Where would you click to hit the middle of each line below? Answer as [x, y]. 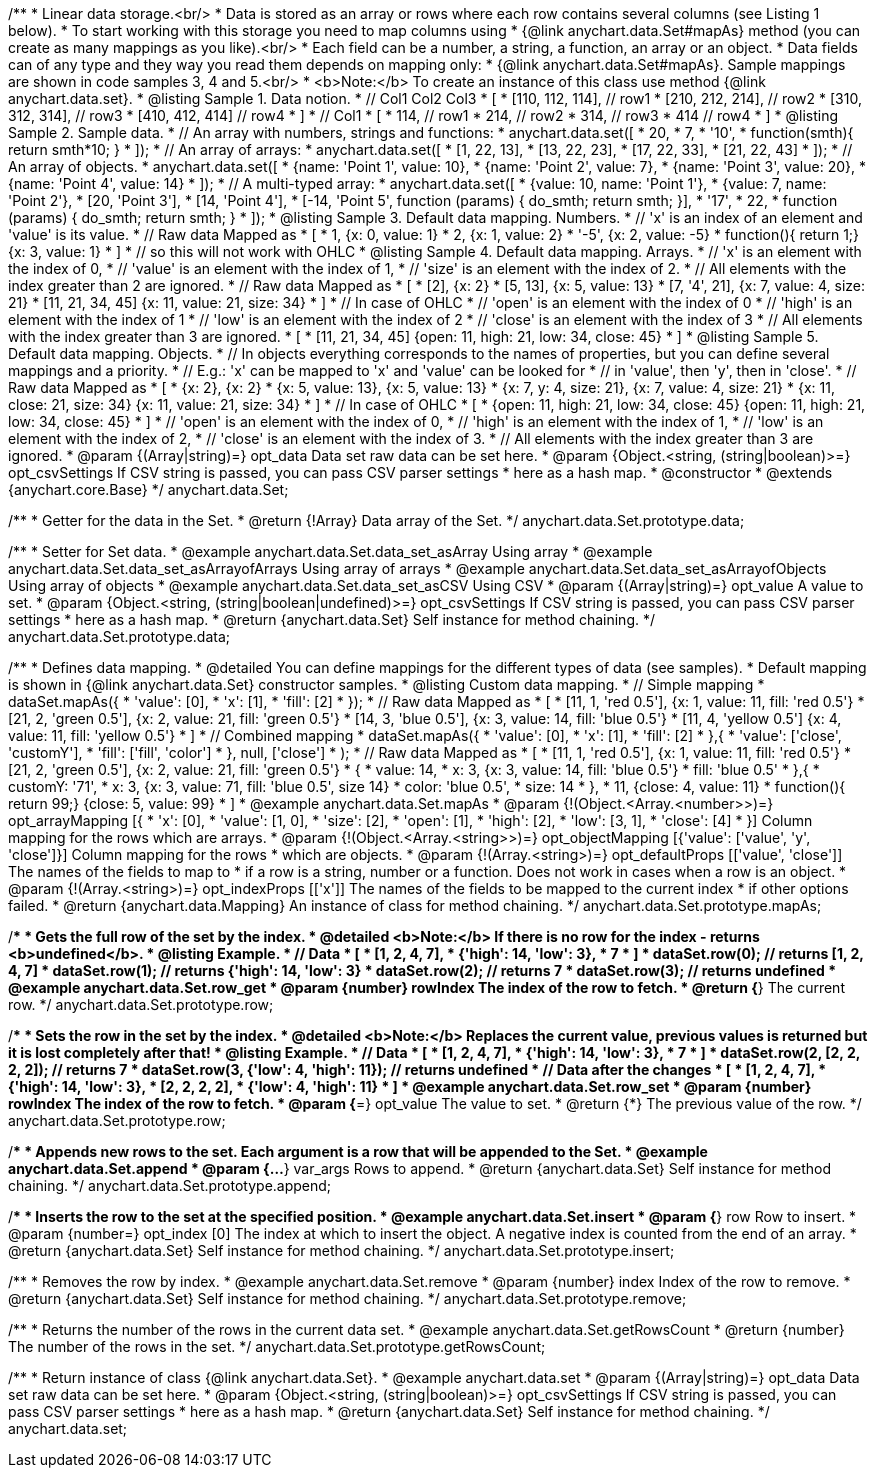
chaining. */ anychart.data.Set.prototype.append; [170, 1185]
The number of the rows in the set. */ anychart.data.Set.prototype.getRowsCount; [277, 1346]
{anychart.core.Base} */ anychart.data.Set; [148, 489]
